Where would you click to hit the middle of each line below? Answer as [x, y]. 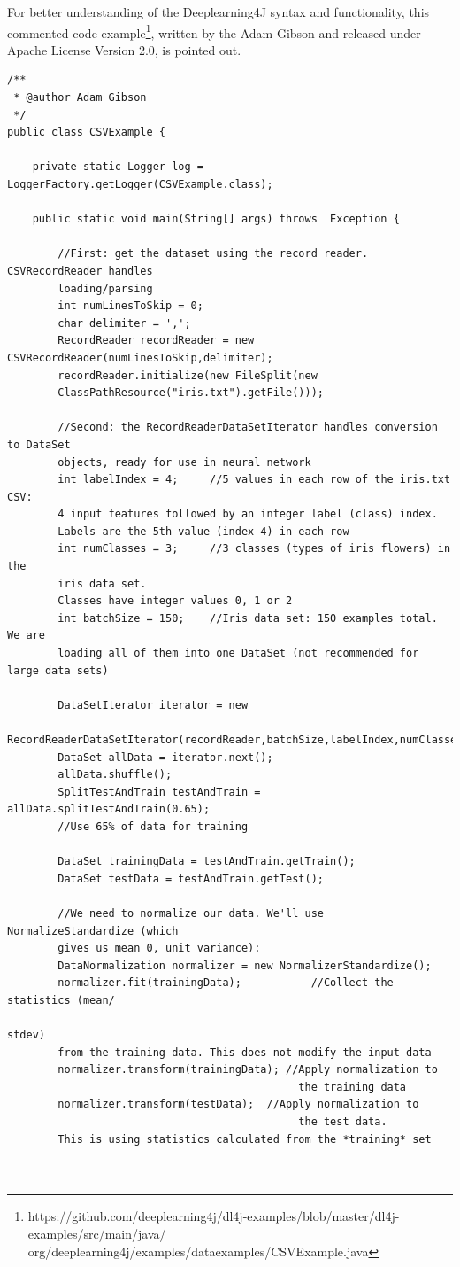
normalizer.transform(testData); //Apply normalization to [238, 1104]
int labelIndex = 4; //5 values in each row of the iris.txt [254, 480]
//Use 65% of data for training [153, 826]
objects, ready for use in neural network [184, 462]
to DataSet [39, 444]
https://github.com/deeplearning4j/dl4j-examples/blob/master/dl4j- [214, 1216]
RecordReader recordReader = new [156, 341]
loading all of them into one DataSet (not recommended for [238, 653]
